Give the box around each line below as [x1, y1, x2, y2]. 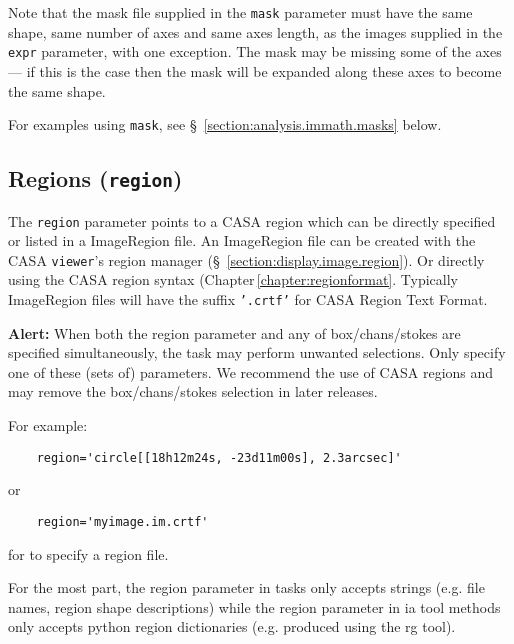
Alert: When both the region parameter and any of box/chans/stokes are [8, 322, 461, 343]
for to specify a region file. [8, 543, 169, 564]
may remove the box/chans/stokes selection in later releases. [8, 381, 378, 402]
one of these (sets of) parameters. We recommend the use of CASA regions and [8, 361, 494, 382]
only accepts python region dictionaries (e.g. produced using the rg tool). [8, 616, 456, 637]
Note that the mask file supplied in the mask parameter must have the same [8, 2, 473, 22]
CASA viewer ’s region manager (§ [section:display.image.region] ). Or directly [8, 249, 485, 270]
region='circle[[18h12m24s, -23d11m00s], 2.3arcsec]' [36, 450, 402, 465]
